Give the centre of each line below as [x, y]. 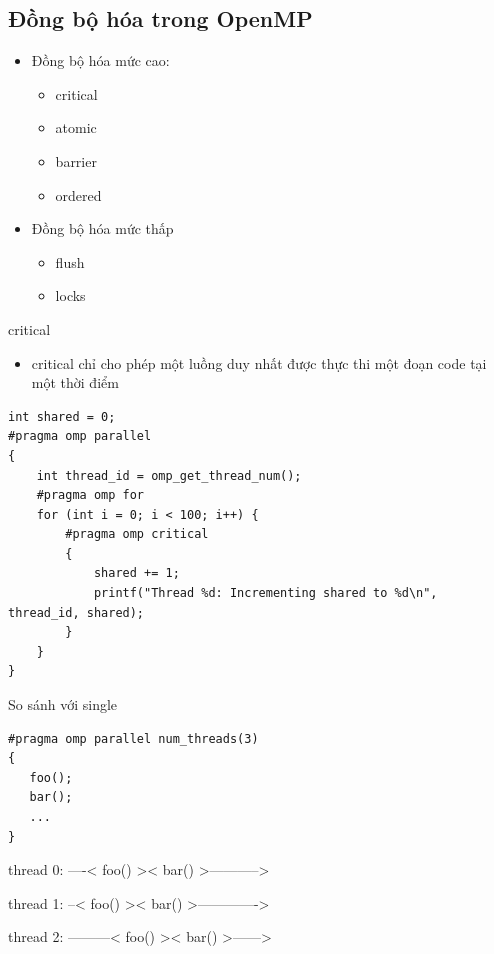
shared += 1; [136, 573]
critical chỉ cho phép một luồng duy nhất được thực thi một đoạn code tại [259, 362]
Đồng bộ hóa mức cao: [100, 60]
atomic [76, 127]
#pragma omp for [90, 495]
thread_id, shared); [76, 612]
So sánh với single [63, 704]
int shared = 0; [62, 416]
